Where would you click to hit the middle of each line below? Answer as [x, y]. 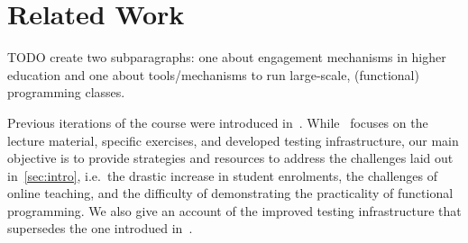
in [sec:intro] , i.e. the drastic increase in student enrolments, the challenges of [223, 175]
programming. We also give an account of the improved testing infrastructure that [234, 210]
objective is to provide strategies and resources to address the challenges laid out [230, 158]
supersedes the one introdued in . [100, 228]
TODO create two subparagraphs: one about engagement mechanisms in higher [227, 57]
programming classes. [66, 92]
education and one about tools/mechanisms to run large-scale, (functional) [213, 74]
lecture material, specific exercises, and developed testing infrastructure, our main [233, 140]
